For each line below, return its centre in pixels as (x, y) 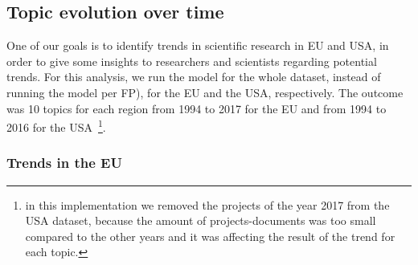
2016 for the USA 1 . (56, 126)
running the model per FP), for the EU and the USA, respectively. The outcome (205, 92)
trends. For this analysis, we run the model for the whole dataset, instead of (194, 77)
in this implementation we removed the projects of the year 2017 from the (207, 204)
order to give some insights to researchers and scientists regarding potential (192, 61)
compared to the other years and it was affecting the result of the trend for (210, 236)
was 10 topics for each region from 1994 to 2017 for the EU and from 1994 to (197, 108)
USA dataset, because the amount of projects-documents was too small (201, 220)
